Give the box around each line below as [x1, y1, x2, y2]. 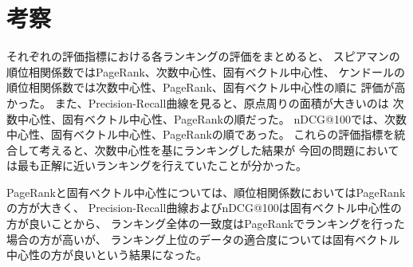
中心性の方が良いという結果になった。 [6, 246, 207, 263]
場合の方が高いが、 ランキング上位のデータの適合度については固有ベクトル [6, 230, 400, 247]
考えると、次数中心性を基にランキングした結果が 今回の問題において [39, 141, 399, 158]
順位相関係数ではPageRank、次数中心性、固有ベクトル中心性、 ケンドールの [6, 63, 406, 80]
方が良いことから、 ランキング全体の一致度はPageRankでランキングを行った [6, 215, 405, 232]
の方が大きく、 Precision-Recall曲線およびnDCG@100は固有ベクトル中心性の [6, 199, 402, 216]
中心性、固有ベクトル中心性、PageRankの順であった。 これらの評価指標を [6, 126, 395, 143]
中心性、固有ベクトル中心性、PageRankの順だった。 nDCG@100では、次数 [17, 110, 407, 127]
